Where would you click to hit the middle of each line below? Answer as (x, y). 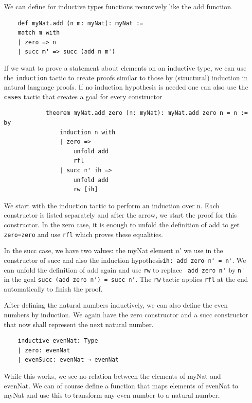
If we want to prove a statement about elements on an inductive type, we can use (125, 67)
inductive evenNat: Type (58, 341)
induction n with (88, 132)
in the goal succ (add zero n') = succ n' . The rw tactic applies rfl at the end (126, 279)
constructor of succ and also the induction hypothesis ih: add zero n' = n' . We (125, 260)
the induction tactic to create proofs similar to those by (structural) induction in (126, 77)
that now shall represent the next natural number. (79, 324)
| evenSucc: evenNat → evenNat (68, 360)
